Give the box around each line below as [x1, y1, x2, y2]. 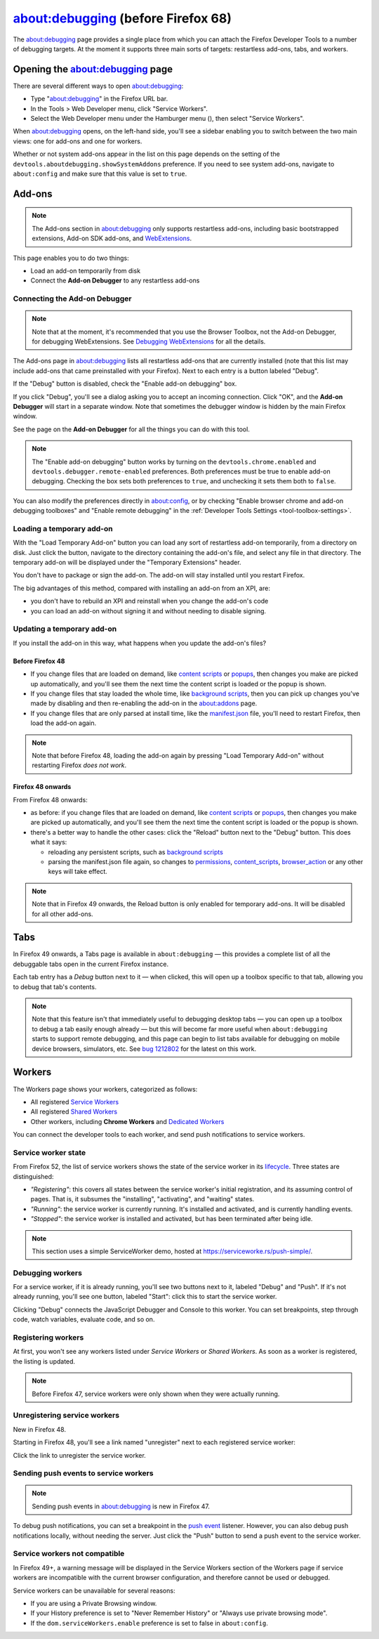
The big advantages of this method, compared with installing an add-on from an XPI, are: [13, 584, 270, 592]
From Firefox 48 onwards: [13, 795, 88, 804]
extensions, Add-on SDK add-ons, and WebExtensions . [32, 234, 192, 242]
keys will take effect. [48, 868, 108, 876]
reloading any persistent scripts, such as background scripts [48, 847, 224, 856]
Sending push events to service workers [13, 1468, 154, 1478]
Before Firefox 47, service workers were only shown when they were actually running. [32, 1390, 280, 1398]
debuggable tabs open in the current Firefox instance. [13, 960, 169, 968]
